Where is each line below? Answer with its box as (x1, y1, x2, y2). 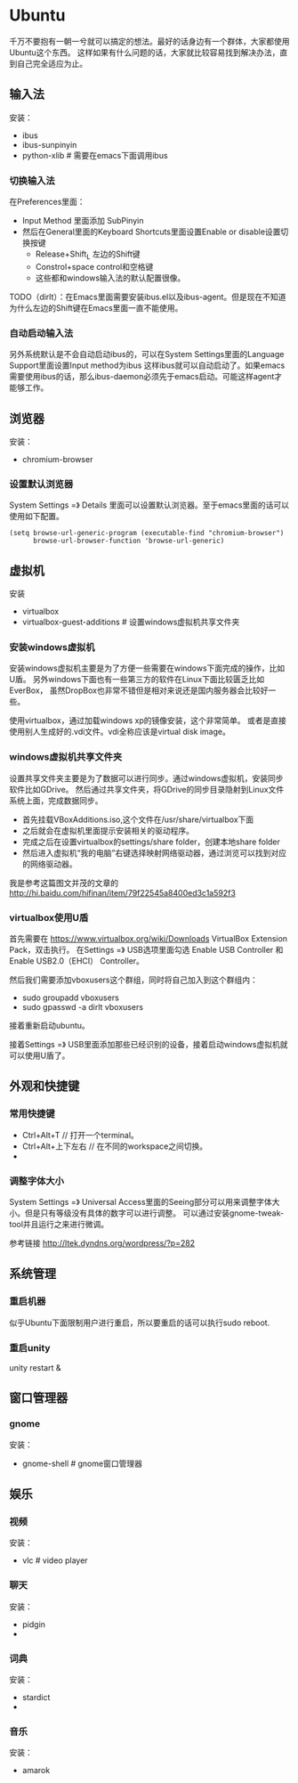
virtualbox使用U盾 (9, 911, 89, 924)
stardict (21, 1691, 51, 1702)
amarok (21, 1765, 51, 1776)
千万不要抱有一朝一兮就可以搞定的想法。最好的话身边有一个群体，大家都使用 (9, 36, 290, 46)
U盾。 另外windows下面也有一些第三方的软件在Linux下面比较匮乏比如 (9, 674, 265, 685)
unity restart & (9, 1362, 61, 1372)
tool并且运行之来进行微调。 (9, 1218, 109, 1229)
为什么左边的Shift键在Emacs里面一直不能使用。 (9, 302, 183, 313)
